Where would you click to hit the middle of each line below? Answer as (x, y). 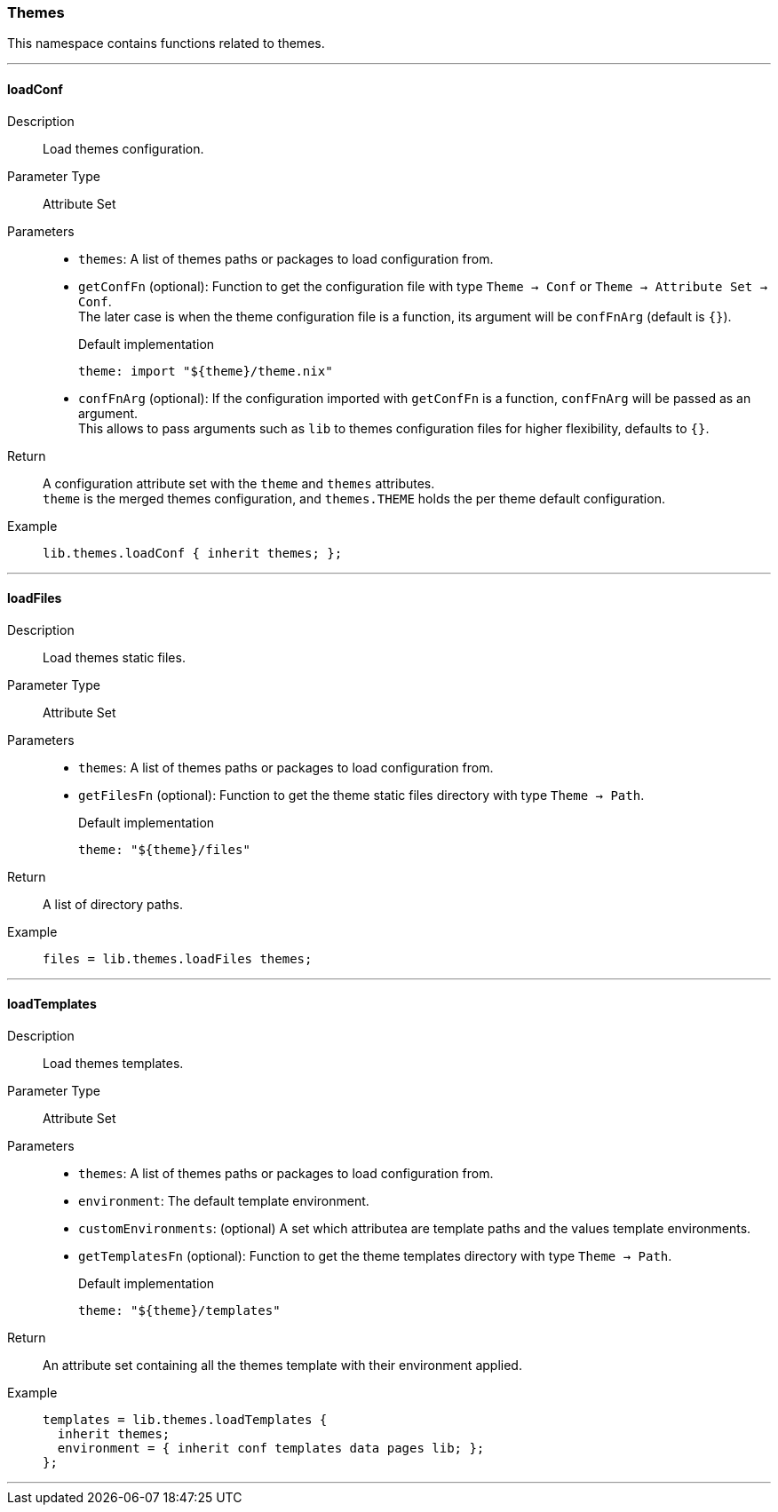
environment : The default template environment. (224, 1201)
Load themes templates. (113, 1064)
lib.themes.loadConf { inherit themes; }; (193, 553)
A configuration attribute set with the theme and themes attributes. (239, 483)
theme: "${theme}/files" (164, 849)
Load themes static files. (114, 657)
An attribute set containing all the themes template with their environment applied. (282, 1366)
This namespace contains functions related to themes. (166, 44)
